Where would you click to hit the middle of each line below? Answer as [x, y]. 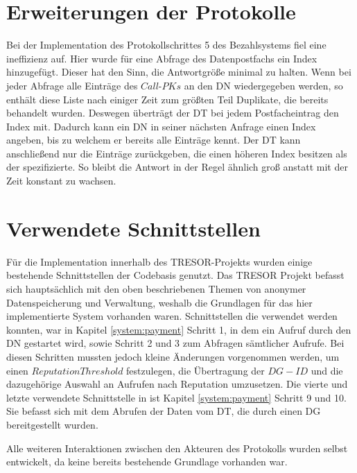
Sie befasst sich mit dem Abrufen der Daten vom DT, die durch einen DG [164, 411]
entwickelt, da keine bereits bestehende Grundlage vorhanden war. [147, 462]
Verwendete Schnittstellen [133, 228]
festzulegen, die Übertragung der [195, 370]
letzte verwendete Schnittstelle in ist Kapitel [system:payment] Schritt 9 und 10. [176, 397]
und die [327, 370]
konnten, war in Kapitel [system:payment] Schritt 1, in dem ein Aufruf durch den [179, 329]
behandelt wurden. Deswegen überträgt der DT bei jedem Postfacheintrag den [173, 113]
